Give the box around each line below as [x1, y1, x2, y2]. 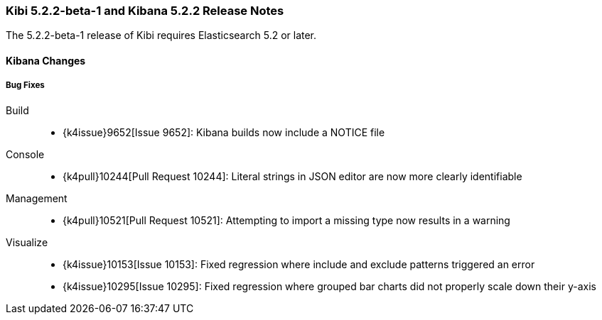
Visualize [6, 236, 48, 248]
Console [6, 148, 45, 160]
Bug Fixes [6, 80, 45, 91]
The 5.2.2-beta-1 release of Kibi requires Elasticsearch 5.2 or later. [6, 29, 317, 42]
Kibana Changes [6, 54, 86, 67]
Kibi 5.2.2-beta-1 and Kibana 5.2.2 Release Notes [6, 4, 284, 18]
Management [6, 192, 68, 204]
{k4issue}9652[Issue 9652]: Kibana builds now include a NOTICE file [63, 126, 385, 138]
